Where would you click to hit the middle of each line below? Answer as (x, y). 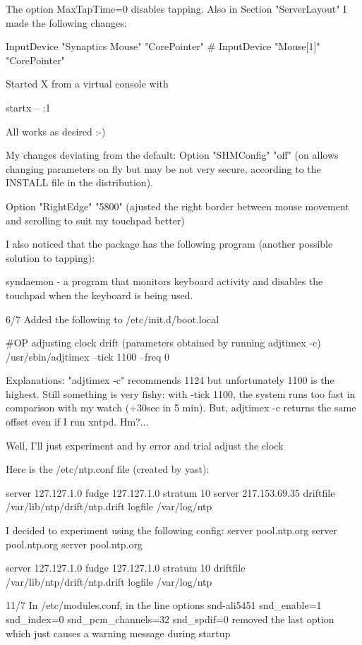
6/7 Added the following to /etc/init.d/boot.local (113, 319)
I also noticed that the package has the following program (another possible (169, 244)
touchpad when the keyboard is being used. (99, 295)
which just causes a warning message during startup (118, 633)
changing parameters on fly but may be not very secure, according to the (163, 168)
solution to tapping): (50, 257)
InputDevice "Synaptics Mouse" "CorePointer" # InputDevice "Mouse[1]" (163, 46)
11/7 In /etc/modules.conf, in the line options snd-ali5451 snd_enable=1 (164, 605)
